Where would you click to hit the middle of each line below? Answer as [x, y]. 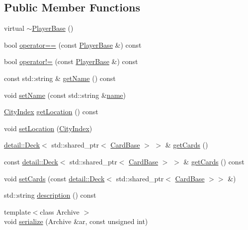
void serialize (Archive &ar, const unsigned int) [76, 221]
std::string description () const [50, 195]
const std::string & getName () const [60, 78]
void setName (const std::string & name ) [65, 95]
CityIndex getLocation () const [51, 112]
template [17, 211]
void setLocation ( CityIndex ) [48, 128]
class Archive [60, 211]
